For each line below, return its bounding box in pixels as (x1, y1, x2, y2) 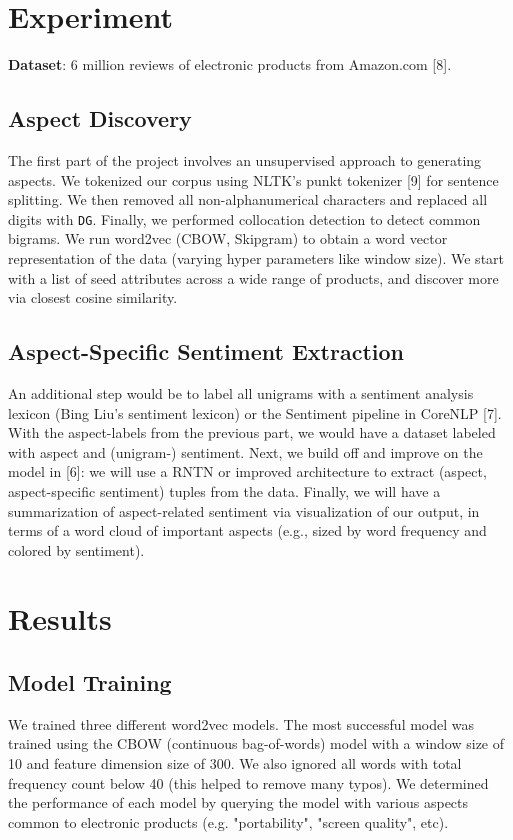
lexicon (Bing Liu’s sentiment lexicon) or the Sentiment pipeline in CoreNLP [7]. (8, 402, 502, 423)
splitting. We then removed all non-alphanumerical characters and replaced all (8, 189, 488, 210)
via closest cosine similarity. (8, 287, 178, 308)
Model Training (8, 667, 172, 698)
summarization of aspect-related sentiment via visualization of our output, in (8, 500, 480, 521)
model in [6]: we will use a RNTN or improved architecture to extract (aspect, (8, 461, 487, 482)
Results (8, 598, 112, 639)
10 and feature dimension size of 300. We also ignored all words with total (8, 753, 462, 774)
